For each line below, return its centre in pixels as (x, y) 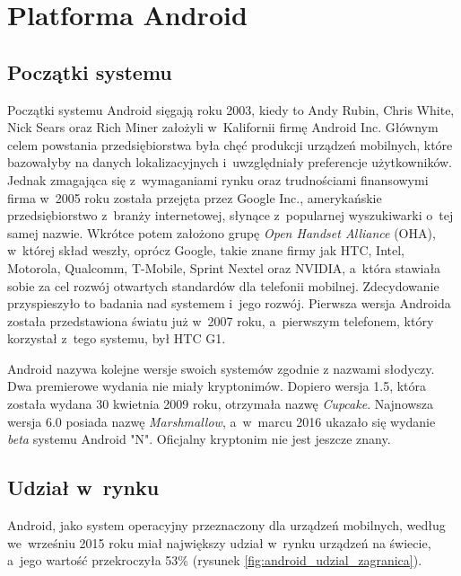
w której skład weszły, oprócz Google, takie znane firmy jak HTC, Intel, (206, 250)
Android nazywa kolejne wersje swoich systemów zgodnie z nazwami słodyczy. (221, 368)
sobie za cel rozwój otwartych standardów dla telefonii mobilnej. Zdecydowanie (223, 285)
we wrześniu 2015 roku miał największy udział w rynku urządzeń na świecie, (219, 542)
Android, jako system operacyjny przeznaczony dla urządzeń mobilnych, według (226, 525)
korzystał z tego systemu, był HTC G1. (117, 338)
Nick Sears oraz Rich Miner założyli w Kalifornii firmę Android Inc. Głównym (223, 127)
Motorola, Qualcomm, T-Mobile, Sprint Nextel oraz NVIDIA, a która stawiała (224, 267)
